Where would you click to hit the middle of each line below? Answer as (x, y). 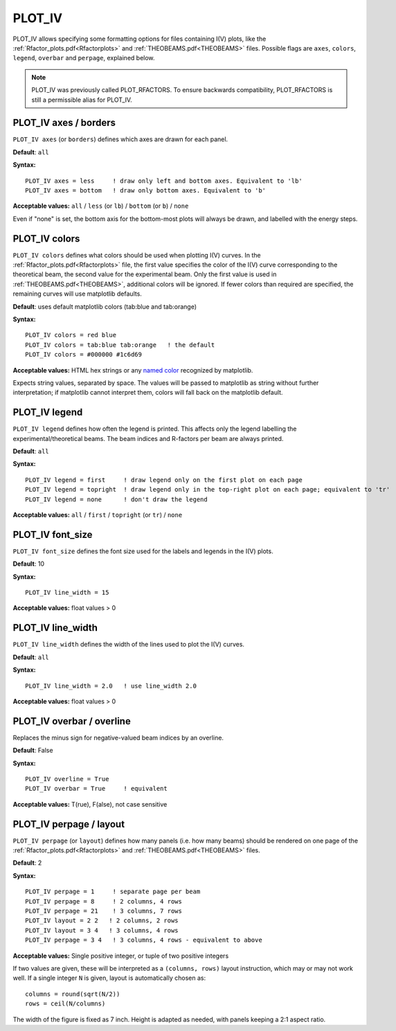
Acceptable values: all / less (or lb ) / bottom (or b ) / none (101, 206)
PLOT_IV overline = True (67, 779)
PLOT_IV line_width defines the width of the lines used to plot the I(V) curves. (129, 645)
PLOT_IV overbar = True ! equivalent (96, 789)
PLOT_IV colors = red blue (71, 335)
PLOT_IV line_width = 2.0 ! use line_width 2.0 (111, 686)
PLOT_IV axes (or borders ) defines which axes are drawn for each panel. (120, 139)
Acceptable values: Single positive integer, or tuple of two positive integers (121, 956)
